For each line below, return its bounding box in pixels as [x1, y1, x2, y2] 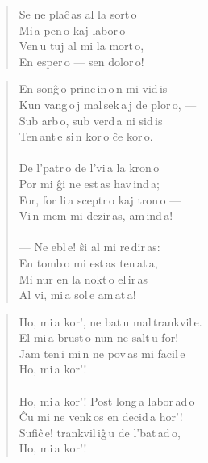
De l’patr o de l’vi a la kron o [19, 159, 160, 176]
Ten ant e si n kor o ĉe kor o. [19, 128, 153, 145]
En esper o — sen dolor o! [19, 53, 144, 69]
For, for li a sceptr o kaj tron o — [19, 191, 181, 208]
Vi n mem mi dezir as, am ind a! [19, 207, 173, 224]
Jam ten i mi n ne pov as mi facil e [19, 344, 185, 361]
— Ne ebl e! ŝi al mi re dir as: [19, 238, 160, 255]
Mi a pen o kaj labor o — [19, 21, 140, 38]
